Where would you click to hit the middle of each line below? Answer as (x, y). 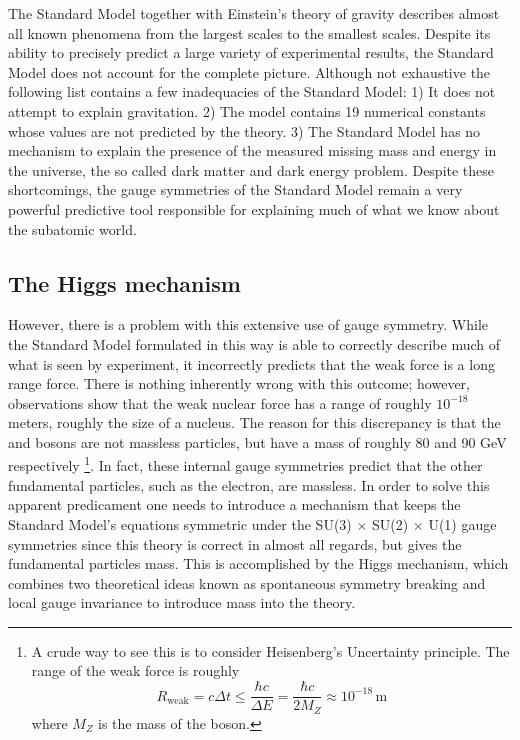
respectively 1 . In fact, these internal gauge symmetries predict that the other (245, 464)
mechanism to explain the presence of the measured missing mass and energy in (252, 150)
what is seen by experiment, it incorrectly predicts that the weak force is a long (251, 363)
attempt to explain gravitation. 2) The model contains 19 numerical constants (247, 110)
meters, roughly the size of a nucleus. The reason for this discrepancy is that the (254, 422)
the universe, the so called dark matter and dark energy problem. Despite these (251, 169)
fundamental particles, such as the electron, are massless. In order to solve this (249, 484)
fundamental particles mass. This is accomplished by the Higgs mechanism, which (258, 563)
